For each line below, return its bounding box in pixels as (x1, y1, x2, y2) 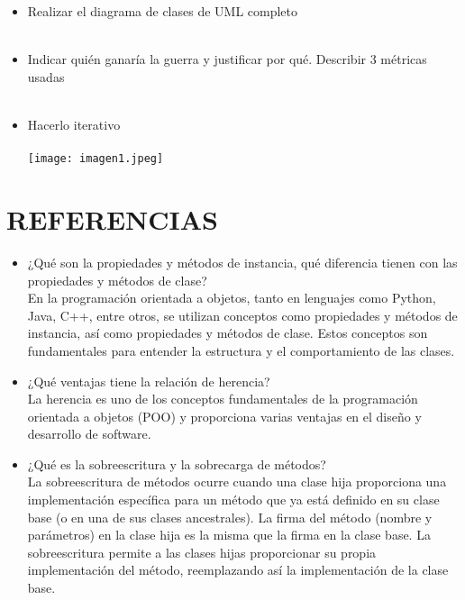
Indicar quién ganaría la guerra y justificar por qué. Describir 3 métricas (27, 50, 427, 68)
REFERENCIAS (6, 201, 219, 237)
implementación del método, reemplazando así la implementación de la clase (27, 560, 449, 579)
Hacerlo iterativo (27, 114, 121, 133)
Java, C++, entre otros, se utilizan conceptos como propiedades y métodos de (27, 305, 458, 324)
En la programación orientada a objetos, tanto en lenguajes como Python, (27, 288, 436, 307)
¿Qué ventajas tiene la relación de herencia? (27, 371, 270, 390)
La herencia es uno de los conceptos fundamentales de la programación (27, 389, 418, 408)
